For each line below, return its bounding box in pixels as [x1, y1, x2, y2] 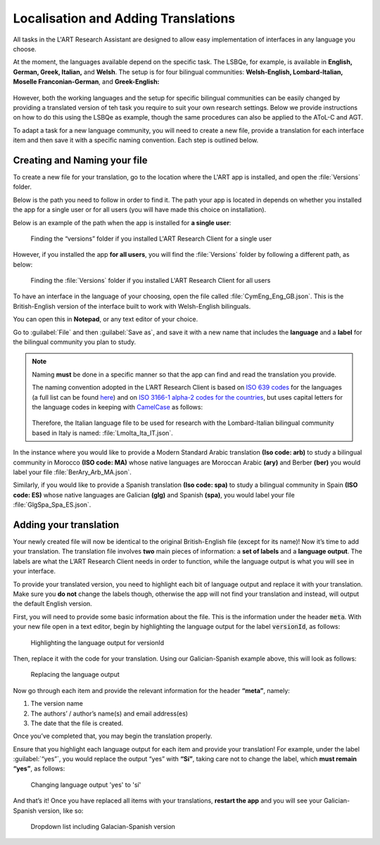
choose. [13, 44, 37, 53]
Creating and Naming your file [13, 154, 148, 166]
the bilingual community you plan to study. [13, 338, 137, 346]
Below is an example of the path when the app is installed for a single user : [13, 218, 232, 227]
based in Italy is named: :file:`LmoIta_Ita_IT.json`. [32, 428, 174, 437]
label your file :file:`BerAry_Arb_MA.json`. [13, 468, 132, 476]
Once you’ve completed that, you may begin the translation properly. [13, 732, 213, 740]
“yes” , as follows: [13, 764, 65, 773]
